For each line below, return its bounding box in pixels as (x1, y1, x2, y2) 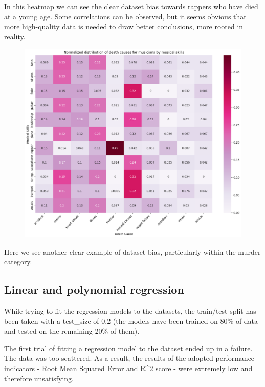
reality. (4, 31, 26, 42)
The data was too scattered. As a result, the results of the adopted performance (4, 353, 255, 363)
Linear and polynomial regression (4, 281, 184, 297)
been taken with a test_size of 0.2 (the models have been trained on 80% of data (4, 315, 258, 326)
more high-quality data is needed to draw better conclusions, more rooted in (4, 21, 244, 32)
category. (4, 256, 32, 267)
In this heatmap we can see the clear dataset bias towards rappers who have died (4, 1, 258, 11)
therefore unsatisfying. (4, 373, 74, 383)
